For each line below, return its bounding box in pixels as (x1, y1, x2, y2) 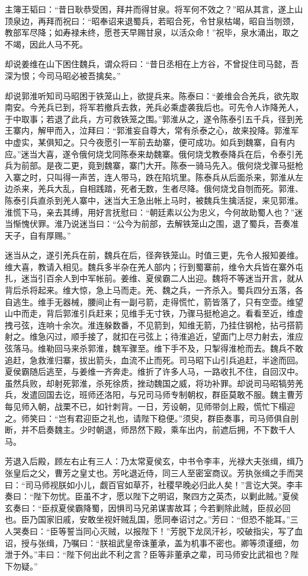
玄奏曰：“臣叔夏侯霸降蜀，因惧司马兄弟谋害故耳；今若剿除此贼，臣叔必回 (5, 501, 291, 514)
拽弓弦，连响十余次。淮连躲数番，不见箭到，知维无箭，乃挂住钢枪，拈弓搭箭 (5, 318, 303, 331)
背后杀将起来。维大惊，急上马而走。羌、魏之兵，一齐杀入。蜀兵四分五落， (5, 284, 295, 296)
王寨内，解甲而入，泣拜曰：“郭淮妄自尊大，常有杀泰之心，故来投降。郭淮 (5, 124, 291, 137)
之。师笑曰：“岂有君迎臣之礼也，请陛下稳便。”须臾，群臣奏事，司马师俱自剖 (5, 412, 299, 424)
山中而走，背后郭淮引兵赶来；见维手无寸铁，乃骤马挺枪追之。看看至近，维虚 (5, 307, 303, 319)
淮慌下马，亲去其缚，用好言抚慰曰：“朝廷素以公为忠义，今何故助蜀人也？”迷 (5, 205, 303, 218)
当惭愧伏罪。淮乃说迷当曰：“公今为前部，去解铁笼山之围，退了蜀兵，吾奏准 (5, 217, 299, 230)
